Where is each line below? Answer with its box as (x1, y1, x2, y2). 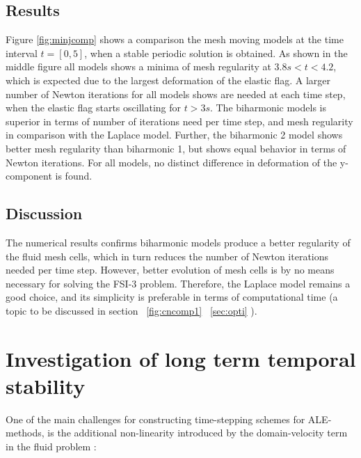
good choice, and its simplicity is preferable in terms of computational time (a (6, 290, 338, 304)
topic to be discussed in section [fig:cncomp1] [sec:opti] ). (6, 303, 257, 317)
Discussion (6, 203, 83, 224)
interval (6, 45, 38, 60)
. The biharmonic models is (209, 100, 326, 115)
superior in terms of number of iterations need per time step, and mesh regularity (6, 113, 353, 128)
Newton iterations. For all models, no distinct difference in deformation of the (6, 155, 337, 169)
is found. (55, 168, 93, 183)
